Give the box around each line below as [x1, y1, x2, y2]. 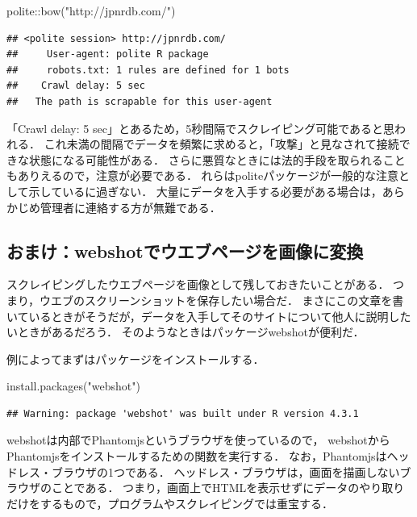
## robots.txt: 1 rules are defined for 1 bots [6, 64, 290, 76]
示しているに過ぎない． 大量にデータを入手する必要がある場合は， [28, 182, 382, 199]
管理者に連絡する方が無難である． [40, 198, 221, 215]
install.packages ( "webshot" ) [6, 377, 140, 394]
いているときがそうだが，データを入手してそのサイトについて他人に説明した [6, 307, 411, 324]
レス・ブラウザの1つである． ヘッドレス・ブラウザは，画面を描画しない [17, 463, 400, 480]
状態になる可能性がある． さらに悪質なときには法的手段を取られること [28, 151, 406, 168]
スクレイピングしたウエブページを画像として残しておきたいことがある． [6, 276, 390, 293]
